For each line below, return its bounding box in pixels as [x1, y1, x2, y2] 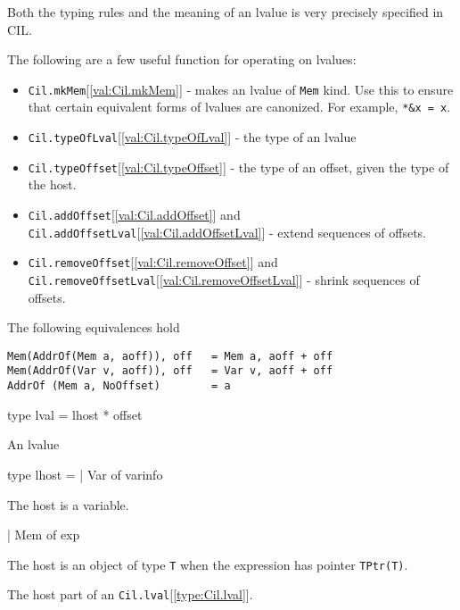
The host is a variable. [7, 495, 129, 514]
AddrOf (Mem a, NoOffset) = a [7, 380, 231, 393]
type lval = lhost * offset [7, 405, 143, 423]
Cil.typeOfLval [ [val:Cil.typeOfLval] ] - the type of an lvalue [28, 128, 357, 146]
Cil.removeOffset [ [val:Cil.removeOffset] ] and [28, 253, 278, 272]
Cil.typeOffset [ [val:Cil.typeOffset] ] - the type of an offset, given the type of [28, 157, 449, 176]
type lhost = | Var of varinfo [7, 464, 163, 483]
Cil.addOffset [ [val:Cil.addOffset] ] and [28, 205, 241, 223]
